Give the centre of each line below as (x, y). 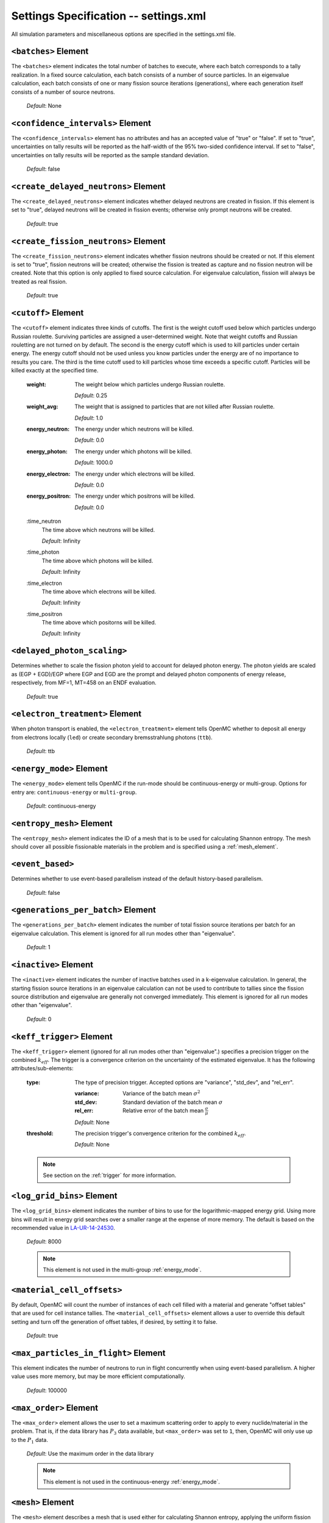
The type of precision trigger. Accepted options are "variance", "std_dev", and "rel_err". (184, 1082)
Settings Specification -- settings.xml (109, 16)
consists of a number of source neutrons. (63, 92)
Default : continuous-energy (61, 806)
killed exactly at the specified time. (55, 370)
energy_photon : (47, 451)
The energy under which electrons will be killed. (135, 474)
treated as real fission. (39, 281)
